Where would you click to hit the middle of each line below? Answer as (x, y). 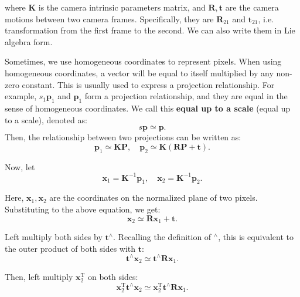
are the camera (252, 7)
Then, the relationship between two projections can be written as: (123, 137)
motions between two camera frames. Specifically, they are (109, 18)
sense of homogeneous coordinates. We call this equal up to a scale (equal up (148, 108)
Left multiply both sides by (54, 237)
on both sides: (113, 277)
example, (21, 96)
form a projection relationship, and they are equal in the (186, 96)
